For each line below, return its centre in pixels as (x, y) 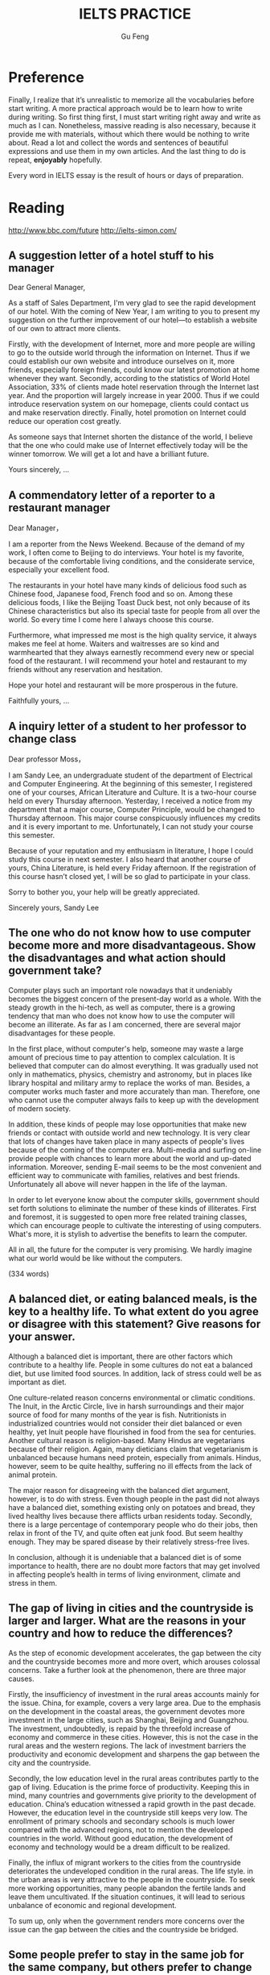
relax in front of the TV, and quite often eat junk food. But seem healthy (126, 1533)
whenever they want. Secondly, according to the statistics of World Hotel (129, 379)
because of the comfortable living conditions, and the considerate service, (132, 562)
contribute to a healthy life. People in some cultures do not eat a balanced (131, 1365)
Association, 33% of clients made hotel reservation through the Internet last (134, 387)
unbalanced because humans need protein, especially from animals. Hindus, (135, 1457)
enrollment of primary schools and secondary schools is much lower (122, 1821)
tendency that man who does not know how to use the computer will (122, 1015)
